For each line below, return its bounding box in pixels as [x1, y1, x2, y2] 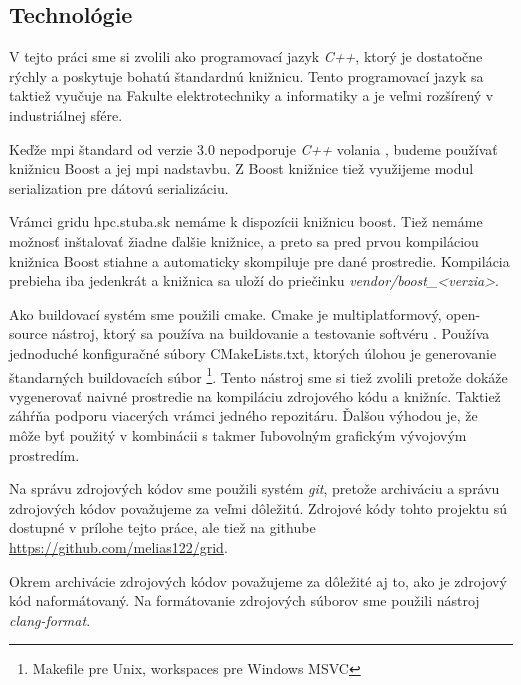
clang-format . [9, 609, 91, 630]
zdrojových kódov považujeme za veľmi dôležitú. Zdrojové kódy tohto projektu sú [9, 497, 507, 518]
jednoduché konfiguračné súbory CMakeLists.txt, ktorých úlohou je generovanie [9, 342, 497, 363]
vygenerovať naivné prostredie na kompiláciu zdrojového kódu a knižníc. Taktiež [9, 385, 501, 406]
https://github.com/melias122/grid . [9, 536, 228, 557]
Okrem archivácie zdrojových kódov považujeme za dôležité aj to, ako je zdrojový [9, 570, 507, 591]
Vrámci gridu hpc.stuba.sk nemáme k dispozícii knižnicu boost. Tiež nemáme [9, 211, 483, 232]
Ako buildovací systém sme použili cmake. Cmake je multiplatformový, [9, 303, 442, 324]
